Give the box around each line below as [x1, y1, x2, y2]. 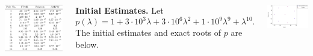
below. [75, 38, 99, 50]
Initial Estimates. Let [75, 4, 164, 16]
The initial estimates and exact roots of [75, 26, 222, 39]
